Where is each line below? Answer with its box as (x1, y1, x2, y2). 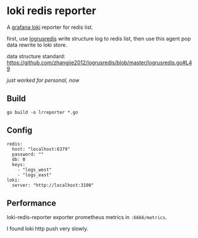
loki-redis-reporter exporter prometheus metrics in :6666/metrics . (6, 214, 167, 221)
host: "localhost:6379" (12, 146, 70, 152)
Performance (6, 198, 57, 208)
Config (6, 125, 32, 135)
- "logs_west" (17, 167, 52, 173)
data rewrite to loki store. (6, 41, 67, 48)
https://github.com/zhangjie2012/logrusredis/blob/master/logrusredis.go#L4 (6, 59, 192, 66)
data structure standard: (6, 52, 65, 59)
